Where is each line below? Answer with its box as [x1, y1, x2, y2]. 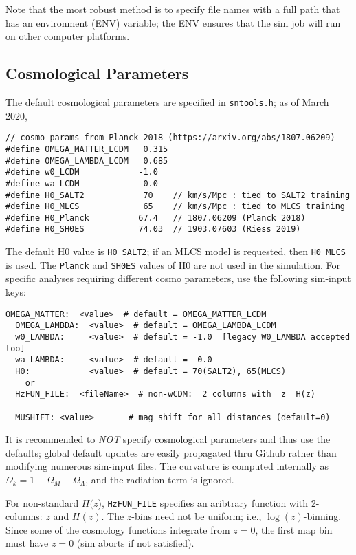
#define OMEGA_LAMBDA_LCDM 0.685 [5, 155, 168, 166]
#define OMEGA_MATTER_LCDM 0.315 [5, 144, 168, 154]
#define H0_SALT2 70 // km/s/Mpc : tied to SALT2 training [5, 190, 351, 200]
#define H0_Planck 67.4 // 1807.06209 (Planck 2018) [5, 213, 306, 223]
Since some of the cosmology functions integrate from [5, 522, 230, 536]
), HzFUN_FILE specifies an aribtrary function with [98, 495, 309, 510]
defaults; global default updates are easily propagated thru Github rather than [5, 445, 337, 459]
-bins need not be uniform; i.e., [131, 509, 262, 523]
